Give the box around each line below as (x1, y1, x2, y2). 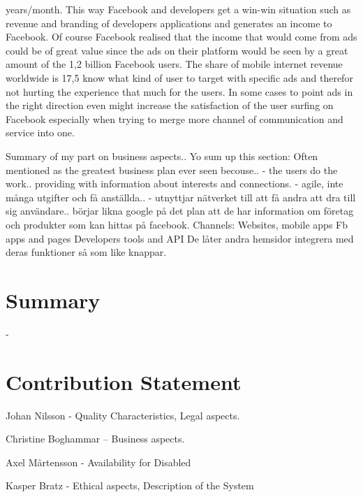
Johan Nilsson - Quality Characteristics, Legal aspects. (6, 408, 240, 422)
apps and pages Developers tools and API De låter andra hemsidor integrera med (6, 231, 354, 245)
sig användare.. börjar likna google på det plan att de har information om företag (6, 203, 354, 218)
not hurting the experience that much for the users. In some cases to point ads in (6, 84, 353, 99)
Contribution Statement (6, 367, 242, 396)
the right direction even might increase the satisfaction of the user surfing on (6, 98, 334, 113)
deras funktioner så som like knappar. (6, 245, 167, 259)
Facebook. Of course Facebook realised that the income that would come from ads (6, 29, 357, 44)
